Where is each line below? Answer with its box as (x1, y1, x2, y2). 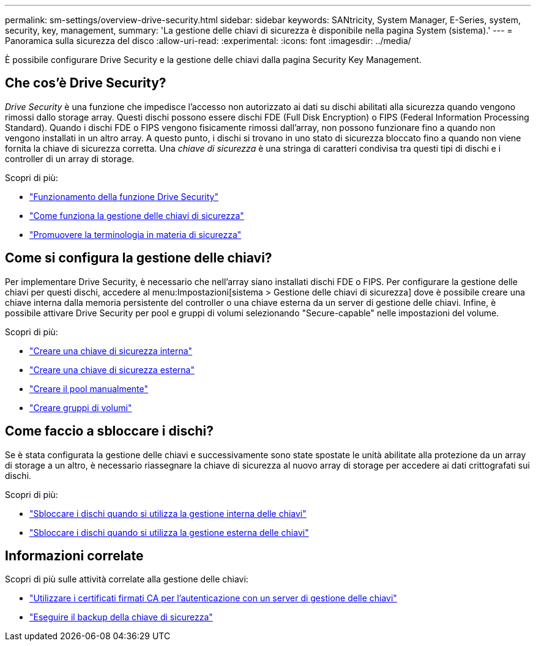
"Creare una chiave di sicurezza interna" (29, 345, 193, 356)
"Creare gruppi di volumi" (29, 402, 132, 413)
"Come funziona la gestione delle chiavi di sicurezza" (29, 210, 244, 221)
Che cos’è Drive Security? (5, 75, 166, 91)
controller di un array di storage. (5, 153, 135, 164)
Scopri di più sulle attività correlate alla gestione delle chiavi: (5, 574, 248, 585)
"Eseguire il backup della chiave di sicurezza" (29, 612, 213, 623)
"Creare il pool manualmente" (29, 383, 149, 394)
